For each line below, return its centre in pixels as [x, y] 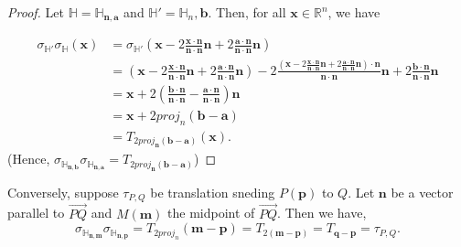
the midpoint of [211, 213]
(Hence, [29, 159]
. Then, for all [247, 12]
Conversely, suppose [63, 192]
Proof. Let [36, 12]
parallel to [36, 213]
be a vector [422, 192]
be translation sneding [213, 192]
